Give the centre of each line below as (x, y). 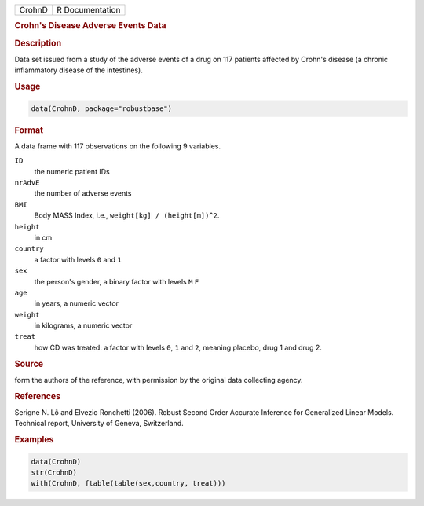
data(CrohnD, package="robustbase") (102, 108)
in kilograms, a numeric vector (83, 325)
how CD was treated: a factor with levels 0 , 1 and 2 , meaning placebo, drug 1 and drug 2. (178, 347)
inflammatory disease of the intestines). (79, 70)
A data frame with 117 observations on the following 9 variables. (118, 146)
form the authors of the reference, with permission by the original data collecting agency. (159, 379)
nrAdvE (27, 182)
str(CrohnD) (54, 472)
